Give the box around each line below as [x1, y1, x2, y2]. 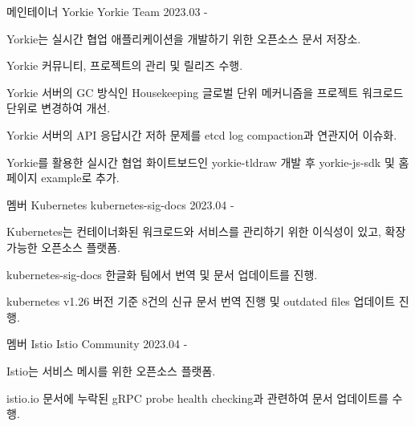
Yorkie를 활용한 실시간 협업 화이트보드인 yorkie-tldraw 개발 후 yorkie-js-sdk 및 [6, 153, 395, 170]
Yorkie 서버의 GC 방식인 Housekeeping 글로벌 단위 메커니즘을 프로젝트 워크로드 [6, 83, 404, 100]
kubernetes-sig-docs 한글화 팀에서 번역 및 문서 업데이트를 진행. [6, 266, 318, 282]
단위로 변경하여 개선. [6, 99, 111, 116]
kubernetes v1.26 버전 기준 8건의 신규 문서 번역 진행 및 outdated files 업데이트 [6, 293, 396, 310]
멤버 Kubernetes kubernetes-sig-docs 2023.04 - [6, 196, 234, 213]
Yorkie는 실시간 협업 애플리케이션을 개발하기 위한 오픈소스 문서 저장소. [6, 30, 361, 47]
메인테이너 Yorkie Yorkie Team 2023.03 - [6, 3, 208, 19]
